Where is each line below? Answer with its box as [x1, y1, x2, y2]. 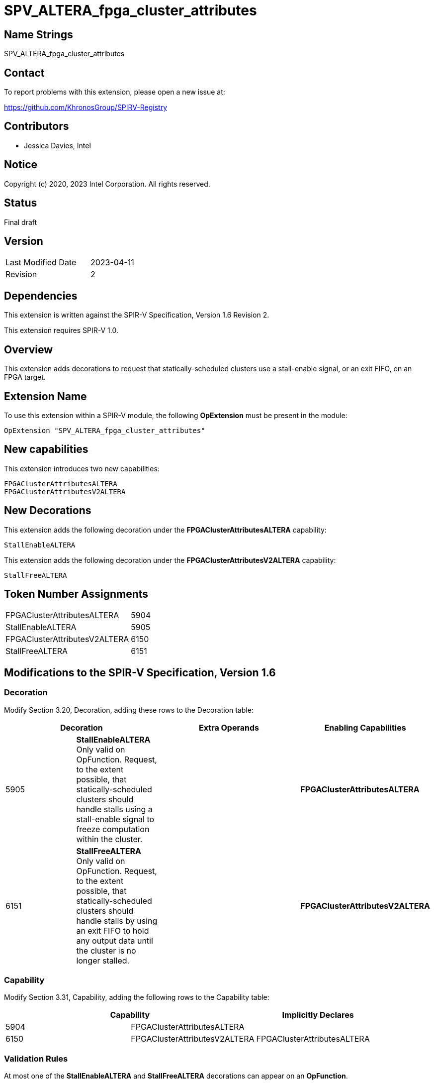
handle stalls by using [76, 915, 158, 926]
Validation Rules [4, 1053, 68, 1064]
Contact [4, 66, 45, 79]
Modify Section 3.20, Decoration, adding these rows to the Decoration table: [4, 705, 254, 714]
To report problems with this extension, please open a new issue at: [4, 88, 225, 97]
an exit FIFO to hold [76, 925, 149, 936]
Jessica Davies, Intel [24, 141, 91, 150]
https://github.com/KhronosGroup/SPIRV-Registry [4, 103, 168, 112]
